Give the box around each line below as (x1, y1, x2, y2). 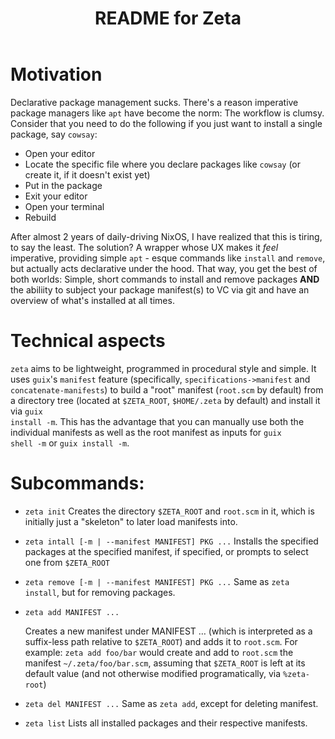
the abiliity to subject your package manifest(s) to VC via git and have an (10, 283, 310, 296)
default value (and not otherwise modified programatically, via (24, 667, 282, 679)
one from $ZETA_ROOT (24, 556, 110, 568)
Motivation (10, 63, 103, 86)
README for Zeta (94, 7, 242, 30)
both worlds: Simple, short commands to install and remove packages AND (10, 273, 320, 285)
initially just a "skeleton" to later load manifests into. (24, 515, 238, 527)
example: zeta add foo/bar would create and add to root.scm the (24, 646, 294, 658)
